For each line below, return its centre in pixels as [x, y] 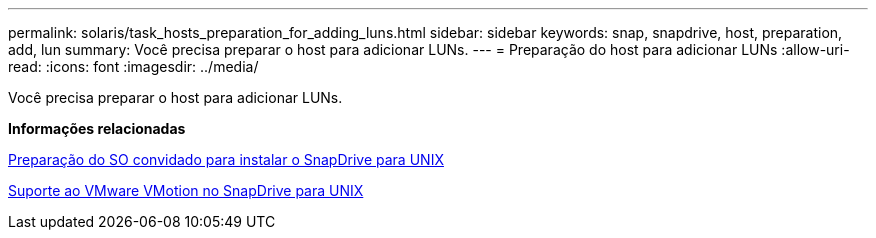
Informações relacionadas [97, 128]
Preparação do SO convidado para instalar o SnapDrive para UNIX [226, 159]
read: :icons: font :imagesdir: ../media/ [133, 66]
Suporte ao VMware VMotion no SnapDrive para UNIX [186, 190]
